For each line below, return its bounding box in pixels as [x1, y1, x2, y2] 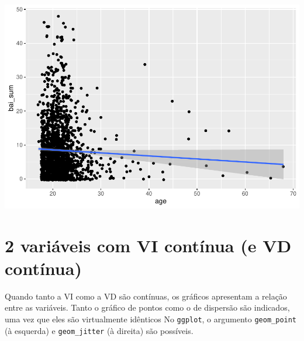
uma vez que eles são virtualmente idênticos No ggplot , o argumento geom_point [5, 313, 297, 325]
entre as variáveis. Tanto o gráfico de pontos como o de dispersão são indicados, [5, 301, 290, 314]
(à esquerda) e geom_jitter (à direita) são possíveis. [5, 324, 194, 336]
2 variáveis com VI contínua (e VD [5, 233, 292, 257]
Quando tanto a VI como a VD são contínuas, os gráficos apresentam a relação [5, 290, 287, 302]
